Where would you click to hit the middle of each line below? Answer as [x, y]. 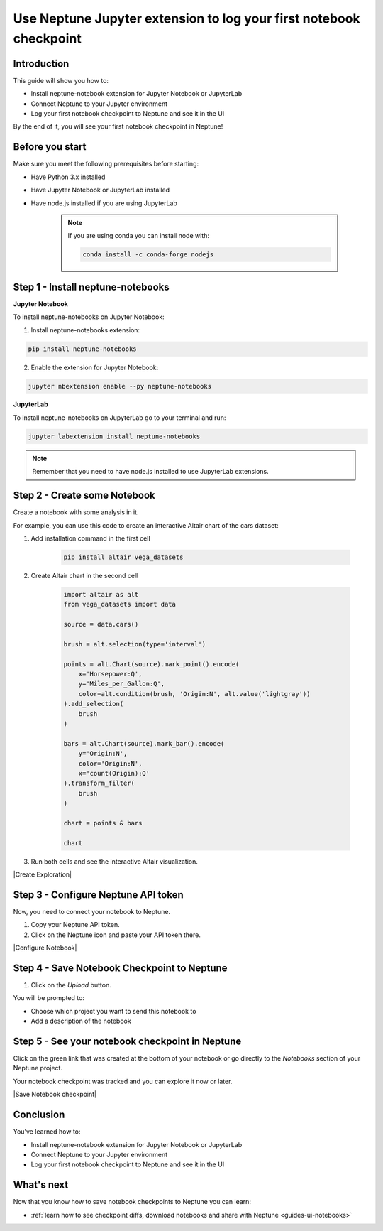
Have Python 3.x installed [68, 177]
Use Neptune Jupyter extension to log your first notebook [187, 18]
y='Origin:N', [103, 754]
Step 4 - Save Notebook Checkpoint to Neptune [120, 968]
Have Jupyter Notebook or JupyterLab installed [100, 190]
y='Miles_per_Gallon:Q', [122, 684]
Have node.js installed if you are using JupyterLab [104, 203]
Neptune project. [38, 1068]
